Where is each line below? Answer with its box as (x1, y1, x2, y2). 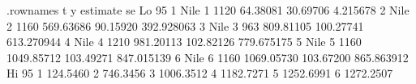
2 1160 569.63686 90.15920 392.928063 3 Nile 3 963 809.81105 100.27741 (6, 17, 364, 34)
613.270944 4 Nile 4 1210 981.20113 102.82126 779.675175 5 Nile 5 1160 (6, 33, 362, 50)
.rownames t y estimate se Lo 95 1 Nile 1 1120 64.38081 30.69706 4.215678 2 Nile (6, 2, 410, 18)
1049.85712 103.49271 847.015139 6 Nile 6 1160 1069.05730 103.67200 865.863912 (6, 48, 409, 65)
